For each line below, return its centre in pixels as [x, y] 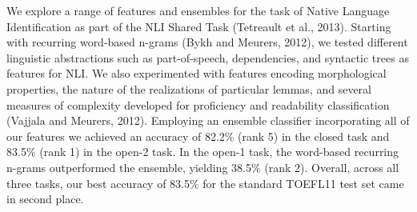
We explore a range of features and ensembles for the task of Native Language [198, 10]
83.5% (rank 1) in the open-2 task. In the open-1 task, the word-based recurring [203, 152]
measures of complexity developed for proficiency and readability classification [198, 104]
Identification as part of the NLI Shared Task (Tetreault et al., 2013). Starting [199, 26]
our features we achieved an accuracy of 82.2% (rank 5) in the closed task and [198, 136]
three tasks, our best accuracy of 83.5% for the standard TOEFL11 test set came [205, 183]
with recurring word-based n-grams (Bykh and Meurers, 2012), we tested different [207, 42]
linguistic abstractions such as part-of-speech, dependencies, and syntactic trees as [208, 57]
